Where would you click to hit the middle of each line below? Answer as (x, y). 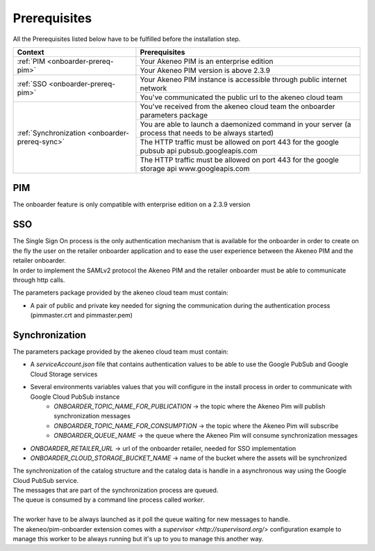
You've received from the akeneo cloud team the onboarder (237, 106)
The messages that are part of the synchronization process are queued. (116, 491)
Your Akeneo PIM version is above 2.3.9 (205, 70)
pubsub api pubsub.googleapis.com (199, 151)
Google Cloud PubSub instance (75, 397)
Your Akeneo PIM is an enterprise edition (207, 61)
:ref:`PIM (31, 61)
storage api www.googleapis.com (195, 168)
